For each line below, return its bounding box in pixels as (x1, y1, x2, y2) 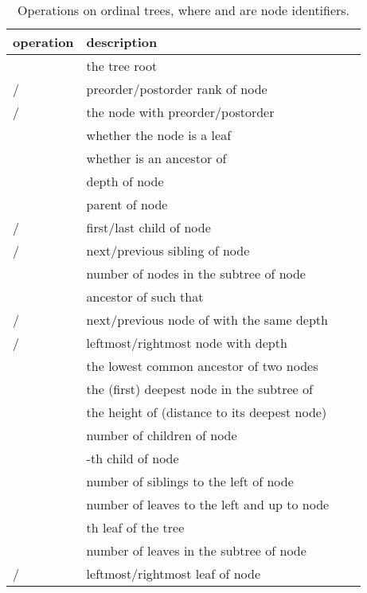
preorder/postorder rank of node (86, 80, 267, 98)
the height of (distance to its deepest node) (86, 403, 327, 421)
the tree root (86, 57, 158, 75)
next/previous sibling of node (86, 241, 250, 259)
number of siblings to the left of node (86, 472, 294, 490)
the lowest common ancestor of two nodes (86, 357, 318, 375)
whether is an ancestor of (86, 149, 227, 167)
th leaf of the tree (86, 518, 185, 536)
